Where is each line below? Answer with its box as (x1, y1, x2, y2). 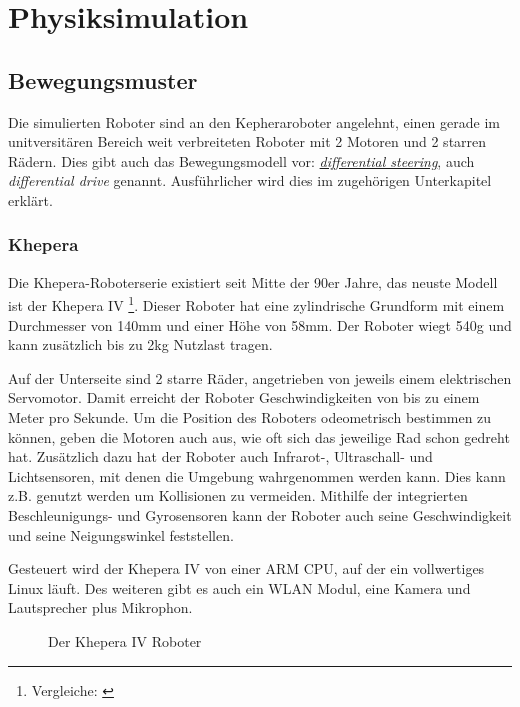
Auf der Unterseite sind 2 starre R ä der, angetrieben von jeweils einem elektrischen (8, 367, 512, 388)
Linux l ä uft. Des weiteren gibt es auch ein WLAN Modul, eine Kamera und (8, 577, 471, 598)
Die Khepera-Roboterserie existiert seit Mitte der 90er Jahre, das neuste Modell (8, 271, 498, 292)
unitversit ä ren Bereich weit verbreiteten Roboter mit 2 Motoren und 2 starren (8, 131, 487, 152)
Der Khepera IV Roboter (48, 630, 202, 651)
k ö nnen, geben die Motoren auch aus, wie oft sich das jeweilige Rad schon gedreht (8, 426, 510, 447)
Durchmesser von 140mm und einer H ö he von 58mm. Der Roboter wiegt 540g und (8, 314, 512, 335)
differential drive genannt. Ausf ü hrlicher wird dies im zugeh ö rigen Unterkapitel (8, 170, 492, 191)
